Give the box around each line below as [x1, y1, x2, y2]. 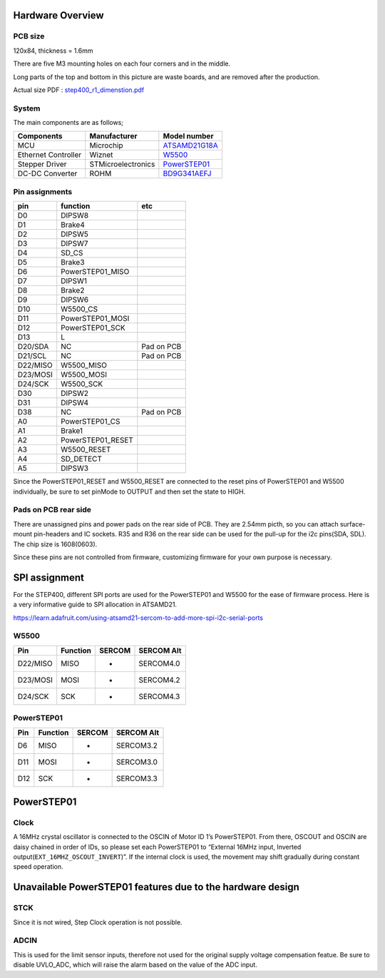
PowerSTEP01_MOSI [61, 314, 130, 324]
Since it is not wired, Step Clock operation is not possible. [13, 917, 183, 927]
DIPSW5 [61, 229, 88, 239]
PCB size [13, 31, 45, 41]
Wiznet [89, 150, 113, 160]
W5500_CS [61, 304, 98, 314]
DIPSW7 [61, 239, 88, 249]
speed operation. [13, 862, 63, 871]
